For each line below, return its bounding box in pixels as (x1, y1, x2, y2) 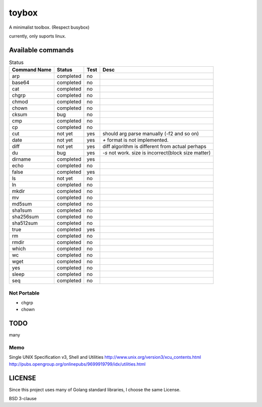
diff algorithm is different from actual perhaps (102, 143, 207, 150)
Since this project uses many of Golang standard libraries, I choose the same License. (9, 387, 181, 392)
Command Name (12, 66, 52, 73)
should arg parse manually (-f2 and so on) (102, 130, 199, 137)
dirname (12, 156, 31, 163)
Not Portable (9, 290, 40, 296)
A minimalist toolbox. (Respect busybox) (9, 24, 90, 30)
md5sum (12, 201, 32, 207)
